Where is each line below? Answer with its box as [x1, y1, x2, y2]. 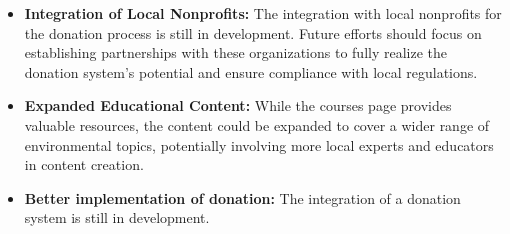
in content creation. [24, 154, 144, 175]
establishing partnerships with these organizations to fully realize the [24, 42, 447, 63]
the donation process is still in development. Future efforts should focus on [24, 22, 482, 43]
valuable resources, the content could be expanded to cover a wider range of [24, 114, 490, 135]
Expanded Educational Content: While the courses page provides [24, 95, 452, 116]
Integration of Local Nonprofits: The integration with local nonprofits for [24, 3, 502, 23]
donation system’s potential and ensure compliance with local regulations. [24, 61, 478, 82]
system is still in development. [24, 207, 210, 228]
